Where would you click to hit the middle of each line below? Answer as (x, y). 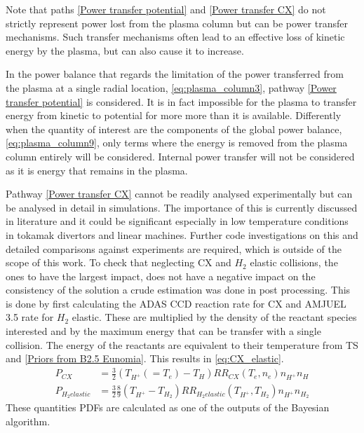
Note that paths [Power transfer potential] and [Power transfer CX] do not (166, 9)
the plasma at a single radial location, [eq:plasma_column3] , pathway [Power (171, 87)
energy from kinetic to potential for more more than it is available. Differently (174, 115)
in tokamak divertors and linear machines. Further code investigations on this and (182, 234)
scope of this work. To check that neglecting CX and (119, 262)
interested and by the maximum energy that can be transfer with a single (163, 331)
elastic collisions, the (294, 262)
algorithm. (28, 421)
